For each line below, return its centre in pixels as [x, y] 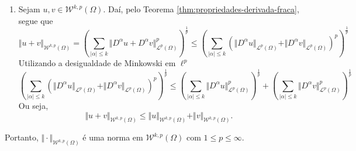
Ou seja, [33, 105]
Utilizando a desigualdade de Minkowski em [97, 63]
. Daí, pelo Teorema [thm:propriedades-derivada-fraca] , [201, 9]
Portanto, [22, 137]
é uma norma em [113, 137]
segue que [36, 20]
